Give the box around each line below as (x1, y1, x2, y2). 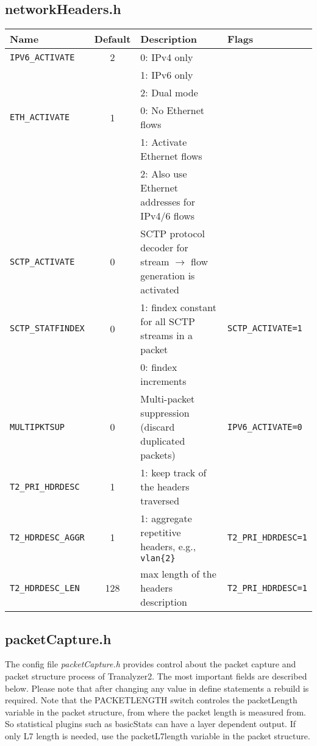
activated (140, 282, 179, 297)
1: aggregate (140, 511, 192, 526)
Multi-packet (140, 392, 195, 406)
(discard (140, 420, 175, 434)
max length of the (140, 567, 216, 581)
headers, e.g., (140, 539, 196, 554)
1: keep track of (140, 465, 207, 480)
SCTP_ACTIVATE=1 (227, 323, 302, 334)
